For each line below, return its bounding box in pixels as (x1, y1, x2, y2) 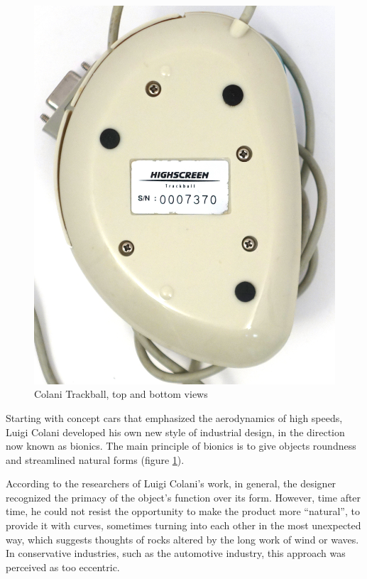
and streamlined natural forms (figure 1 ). (6, 452, 185, 467)
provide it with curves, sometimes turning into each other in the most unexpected (6, 518, 361, 533)
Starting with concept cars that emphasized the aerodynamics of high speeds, (6, 410, 343, 425)
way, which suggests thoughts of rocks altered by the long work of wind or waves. (6, 531, 359, 546)
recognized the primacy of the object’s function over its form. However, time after (6, 489, 361, 504)
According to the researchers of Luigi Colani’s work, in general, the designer (6, 476, 336, 491)
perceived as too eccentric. (6, 559, 120, 574)
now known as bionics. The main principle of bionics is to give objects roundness (6, 438, 356, 453)
